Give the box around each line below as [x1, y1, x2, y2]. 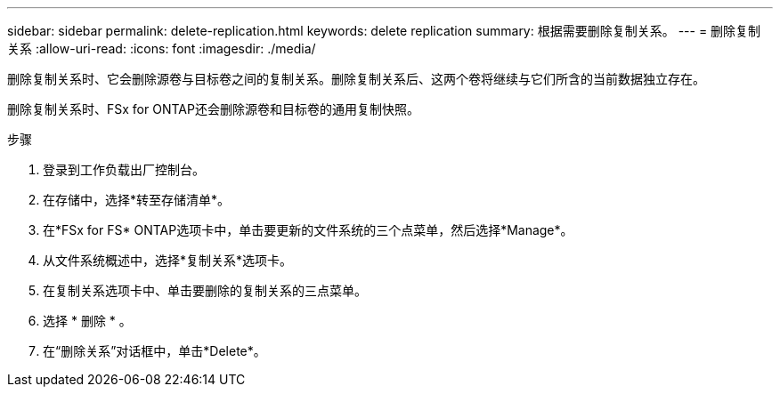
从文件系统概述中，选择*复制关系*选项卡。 [43, 253, 293, 268]
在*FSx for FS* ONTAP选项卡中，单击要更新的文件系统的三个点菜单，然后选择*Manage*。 [43, 222, 573, 237]
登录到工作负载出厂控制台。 [43, 162, 205, 177]
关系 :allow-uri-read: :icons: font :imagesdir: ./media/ [7, 41, 316, 56]
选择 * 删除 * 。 [43, 313, 132, 328]
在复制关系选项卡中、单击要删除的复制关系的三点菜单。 [43, 283, 367, 298]
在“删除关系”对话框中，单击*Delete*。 [43, 343, 266, 358]
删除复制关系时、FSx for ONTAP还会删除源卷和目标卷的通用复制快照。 [7, 101, 419, 117]
